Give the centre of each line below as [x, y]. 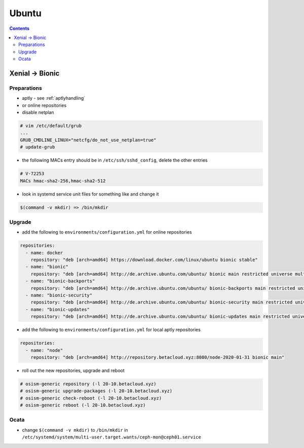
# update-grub [37, 147]
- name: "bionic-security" [59, 295]
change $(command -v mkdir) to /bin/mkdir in [75, 430]
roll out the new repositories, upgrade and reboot [73, 370]
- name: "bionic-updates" [58, 309]
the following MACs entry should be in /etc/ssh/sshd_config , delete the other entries [115, 160]
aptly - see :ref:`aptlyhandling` [54, 98]
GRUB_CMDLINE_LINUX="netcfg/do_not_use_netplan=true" [88, 140]
